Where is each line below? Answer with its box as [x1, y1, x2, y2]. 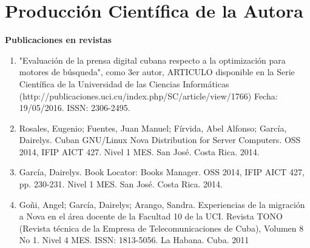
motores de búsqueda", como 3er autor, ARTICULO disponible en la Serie [19, 65, 295, 78]
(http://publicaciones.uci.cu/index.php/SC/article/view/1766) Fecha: [19, 89, 278, 102]
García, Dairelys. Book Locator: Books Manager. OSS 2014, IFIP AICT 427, [19, 166, 305, 178]
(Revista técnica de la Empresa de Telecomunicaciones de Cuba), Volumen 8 [19, 221, 304, 234]
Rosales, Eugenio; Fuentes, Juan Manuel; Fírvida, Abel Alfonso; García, [19, 121, 287, 134]
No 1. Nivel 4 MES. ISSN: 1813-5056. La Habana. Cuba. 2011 [19, 233, 249, 246]
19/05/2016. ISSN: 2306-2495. [19, 101, 130, 114]
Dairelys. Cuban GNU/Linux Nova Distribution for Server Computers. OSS [19, 133, 301, 146]
